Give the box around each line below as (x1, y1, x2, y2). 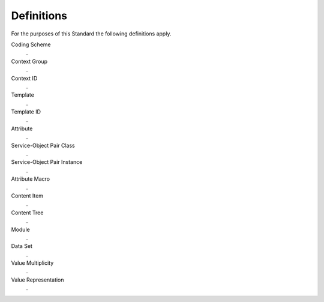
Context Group (11, 58, 48, 65)
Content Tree (11, 209, 44, 216)
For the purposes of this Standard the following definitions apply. (11, 30, 172, 37)
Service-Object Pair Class (11, 142, 75, 149)
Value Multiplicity (11, 259, 54, 267)
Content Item (11, 192, 44, 199)
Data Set (11, 243, 33, 250)
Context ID (11, 74, 38, 82)
